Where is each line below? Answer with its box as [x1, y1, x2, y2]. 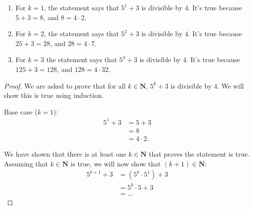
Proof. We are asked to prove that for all [4, 80, 126, 91]
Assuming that [4, 158, 48, 168]
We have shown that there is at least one [4, 148, 126, 159]
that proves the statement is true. [149, 148, 250, 159]
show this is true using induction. [4, 90, 104, 100]
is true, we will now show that [70, 158, 161, 168]
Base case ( [4, 106, 38, 116]
